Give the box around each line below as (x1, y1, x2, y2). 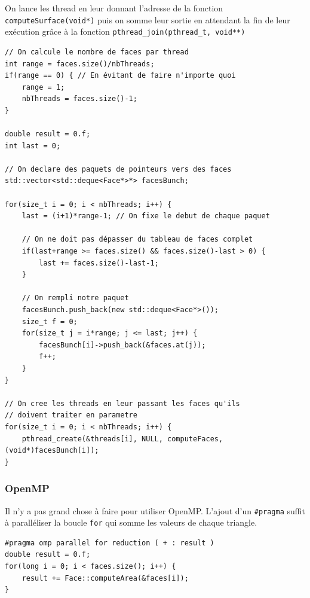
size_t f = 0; (22, 317, 78, 326)
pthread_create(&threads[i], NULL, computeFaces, (22, 434, 223, 443)
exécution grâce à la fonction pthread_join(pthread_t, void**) (5, 25, 245, 38)
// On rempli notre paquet (22, 294, 129, 303)
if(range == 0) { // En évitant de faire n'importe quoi (5, 71, 236, 80)
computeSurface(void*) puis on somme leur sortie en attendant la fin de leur (5, 13, 290, 26)
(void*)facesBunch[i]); (5, 446, 99, 455)
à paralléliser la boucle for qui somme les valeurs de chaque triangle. (5, 516, 257, 529)
